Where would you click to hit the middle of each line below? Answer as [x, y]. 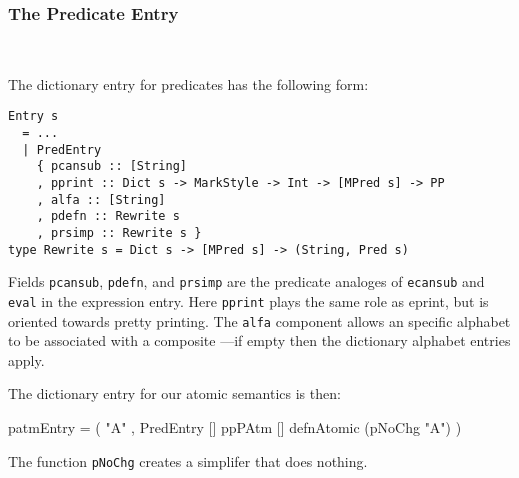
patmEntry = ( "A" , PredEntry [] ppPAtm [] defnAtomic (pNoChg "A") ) [235, 427]
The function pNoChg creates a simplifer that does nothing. [188, 460]
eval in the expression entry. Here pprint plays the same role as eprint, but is [248, 300]
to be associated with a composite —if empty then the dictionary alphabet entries [259, 340]
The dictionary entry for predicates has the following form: [188, 83]
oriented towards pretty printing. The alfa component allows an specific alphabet [259, 320]
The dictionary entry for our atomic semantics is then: [174, 393]
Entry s [33, 116]
